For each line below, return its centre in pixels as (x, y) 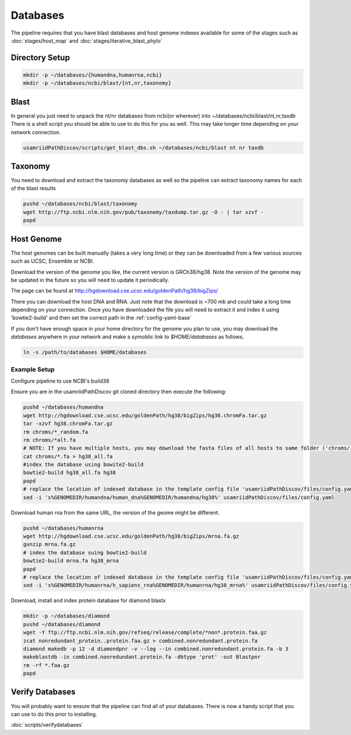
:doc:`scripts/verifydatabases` (47, 725)
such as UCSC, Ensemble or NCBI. (52, 261)
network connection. (36, 132)
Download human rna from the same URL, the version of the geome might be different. (115, 513)
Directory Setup (40, 58)
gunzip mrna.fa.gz (49, 545)
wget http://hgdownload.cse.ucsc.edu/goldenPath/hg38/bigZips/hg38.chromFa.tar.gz (145, 415)
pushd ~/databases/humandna (63, 407)
